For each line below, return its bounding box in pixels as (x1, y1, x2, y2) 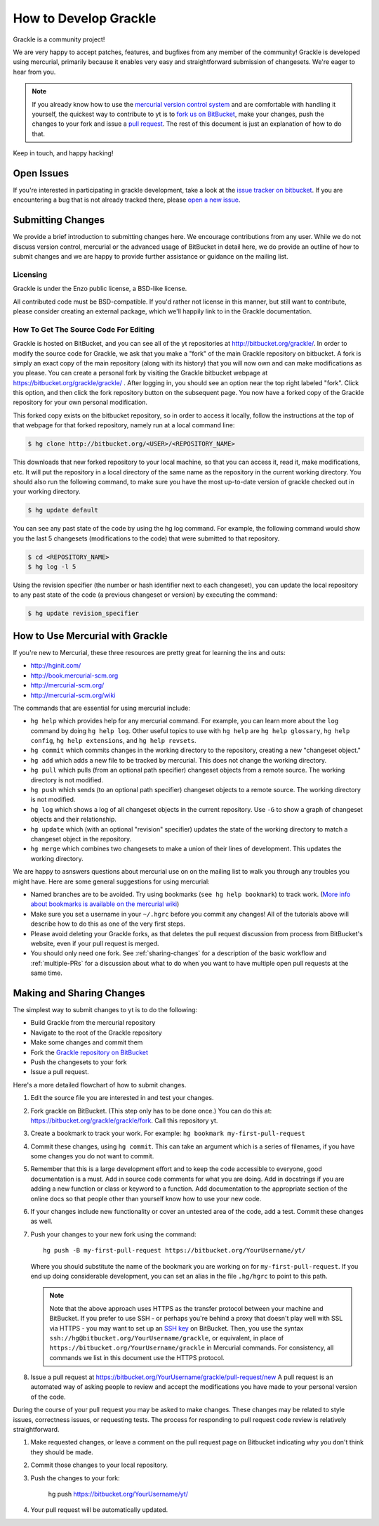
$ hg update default (27, 506, 98, 515)
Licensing (13, 269, 48, 279)
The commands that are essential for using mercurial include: (13, 704, 191, 712)
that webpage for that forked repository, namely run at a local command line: (13, 421, 235, 429)
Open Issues (13, 167, 69, 179)
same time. (30, 969, 63, 977)
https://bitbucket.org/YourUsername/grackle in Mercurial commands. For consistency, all (49, 1343, 334, 1352)
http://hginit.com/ (30, 661, 81, 670)
